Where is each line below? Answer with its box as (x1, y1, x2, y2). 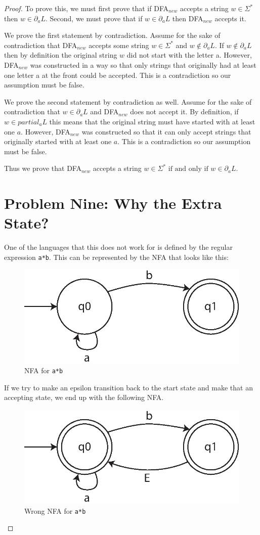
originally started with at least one (4, 136, 112, 147)
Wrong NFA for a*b (24, 505, 86, 516)
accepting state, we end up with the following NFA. (4, 392, 164, 403)
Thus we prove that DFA (4, 163, 81, 173)
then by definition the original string (4, 50, 117, 60)
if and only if (168, 165, 208, 173)
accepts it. (214, 13, 246, 23)
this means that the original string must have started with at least (49, 116, 255, 126)
